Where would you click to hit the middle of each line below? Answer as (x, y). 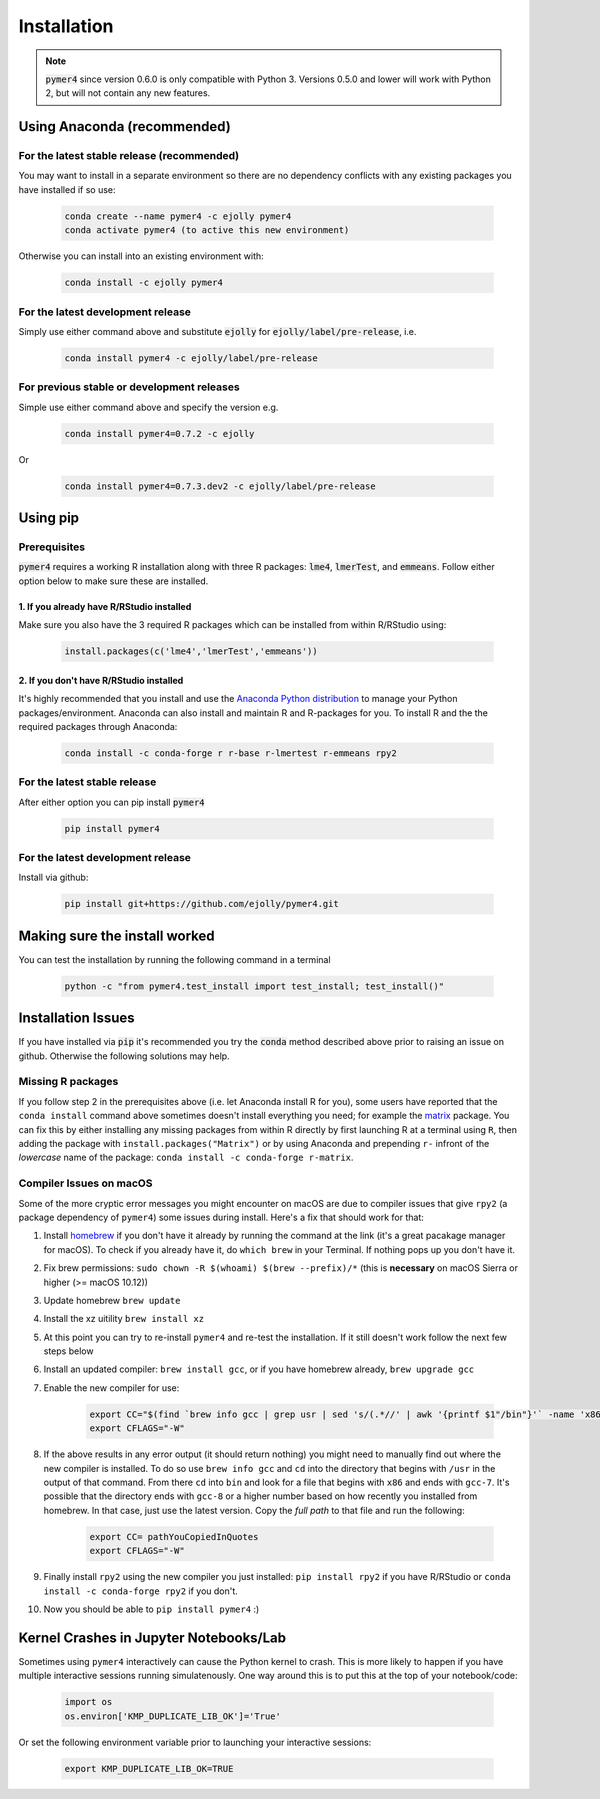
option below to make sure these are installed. (113, 581)
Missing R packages (68, 1082)
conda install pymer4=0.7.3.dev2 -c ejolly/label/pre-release (220, 486)
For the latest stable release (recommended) (129, 156)
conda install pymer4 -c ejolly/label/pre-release (191, 358)
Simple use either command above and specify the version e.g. (148, 407)
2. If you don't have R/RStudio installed (101, 680)
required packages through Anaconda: (98, 726)
